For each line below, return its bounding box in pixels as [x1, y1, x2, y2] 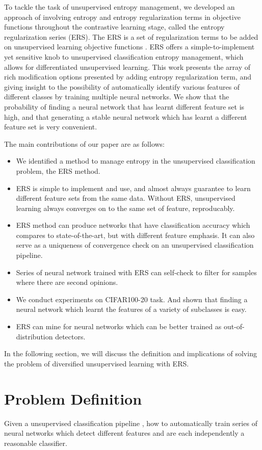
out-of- [223, 321, 245, 332]
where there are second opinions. [16, 277, 118, 287]
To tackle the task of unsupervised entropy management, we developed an [4, 2, 235, 12]
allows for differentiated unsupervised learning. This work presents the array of [4, 61, 251, 72]
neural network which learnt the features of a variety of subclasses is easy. [16, 304, 247, 314]
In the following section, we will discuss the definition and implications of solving [4, 348, 257, 359]
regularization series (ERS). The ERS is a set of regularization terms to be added [4, 31, 258, 42]
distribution [16, 331, 53, 341]
